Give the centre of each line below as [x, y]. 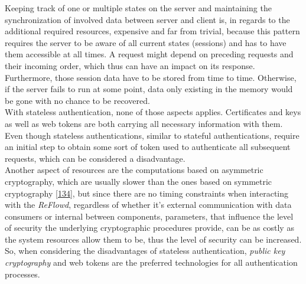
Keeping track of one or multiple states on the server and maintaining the [138, 8]
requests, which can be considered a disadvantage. [95, 158]
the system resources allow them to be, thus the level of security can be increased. [153, 239]
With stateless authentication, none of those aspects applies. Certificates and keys [153, 112]
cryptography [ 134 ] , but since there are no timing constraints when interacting [147, 193]
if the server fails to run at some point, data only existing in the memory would [149, 89]
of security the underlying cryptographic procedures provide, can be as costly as [149, 228]
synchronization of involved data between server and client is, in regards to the [147, 19]
